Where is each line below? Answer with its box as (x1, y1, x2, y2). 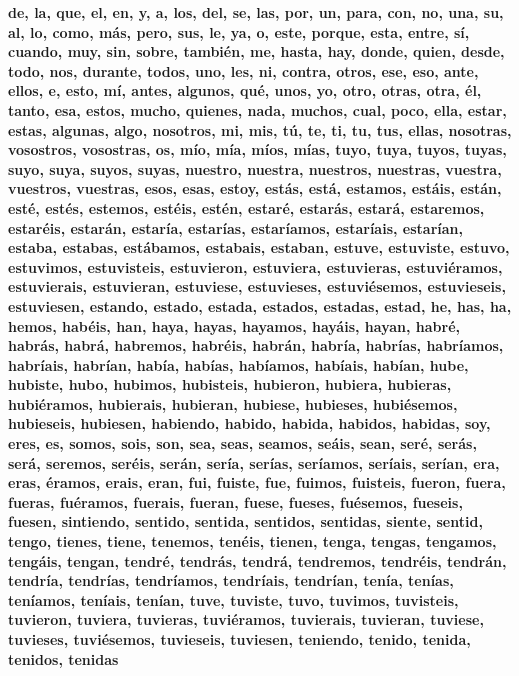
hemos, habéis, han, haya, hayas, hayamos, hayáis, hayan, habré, (8, 315, 460, 336)
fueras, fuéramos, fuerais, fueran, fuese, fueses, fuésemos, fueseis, (8, 491, 463, 512)
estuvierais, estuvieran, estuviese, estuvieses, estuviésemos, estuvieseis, (8, 276, 506, 297)
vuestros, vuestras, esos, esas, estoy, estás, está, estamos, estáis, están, (8, 178, 502, 199)
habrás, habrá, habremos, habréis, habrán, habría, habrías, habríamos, (8, 335, 504, 356)
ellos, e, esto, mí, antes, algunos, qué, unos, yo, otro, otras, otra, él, (8, 80, 482, 101)
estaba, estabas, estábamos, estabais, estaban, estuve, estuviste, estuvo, (8, 237, 510, 258)
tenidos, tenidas (8, 648, 119, 669)
